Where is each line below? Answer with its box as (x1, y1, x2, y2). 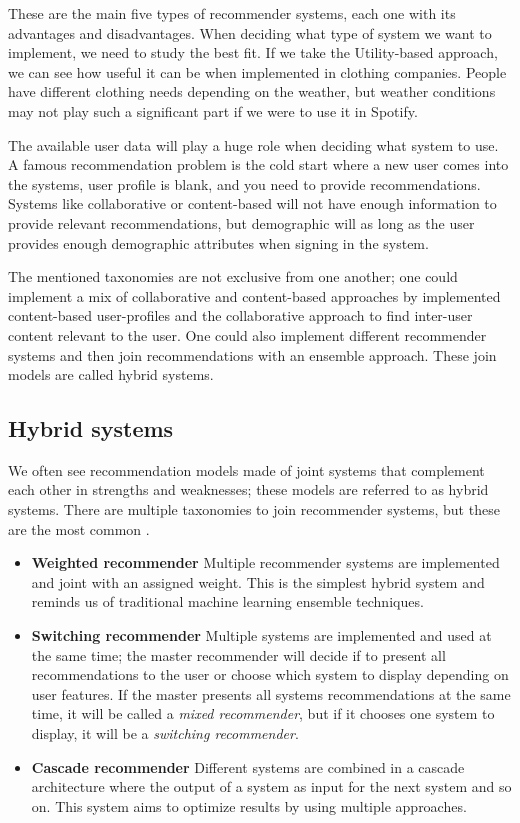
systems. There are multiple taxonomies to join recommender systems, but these (8, 499, 500, 520)
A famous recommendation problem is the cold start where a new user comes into (8, 154, 509, 175)
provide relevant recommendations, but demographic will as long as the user (8, 212, 475, 233)
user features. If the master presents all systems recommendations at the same (31, 683, 511, 704)
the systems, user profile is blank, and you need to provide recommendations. (8, 173, 481, 194)
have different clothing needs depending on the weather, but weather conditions (8, 81, 496, 102)
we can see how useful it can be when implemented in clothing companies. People (8, 61, 507, 82)
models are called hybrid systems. (8, 364, 214, 385)
